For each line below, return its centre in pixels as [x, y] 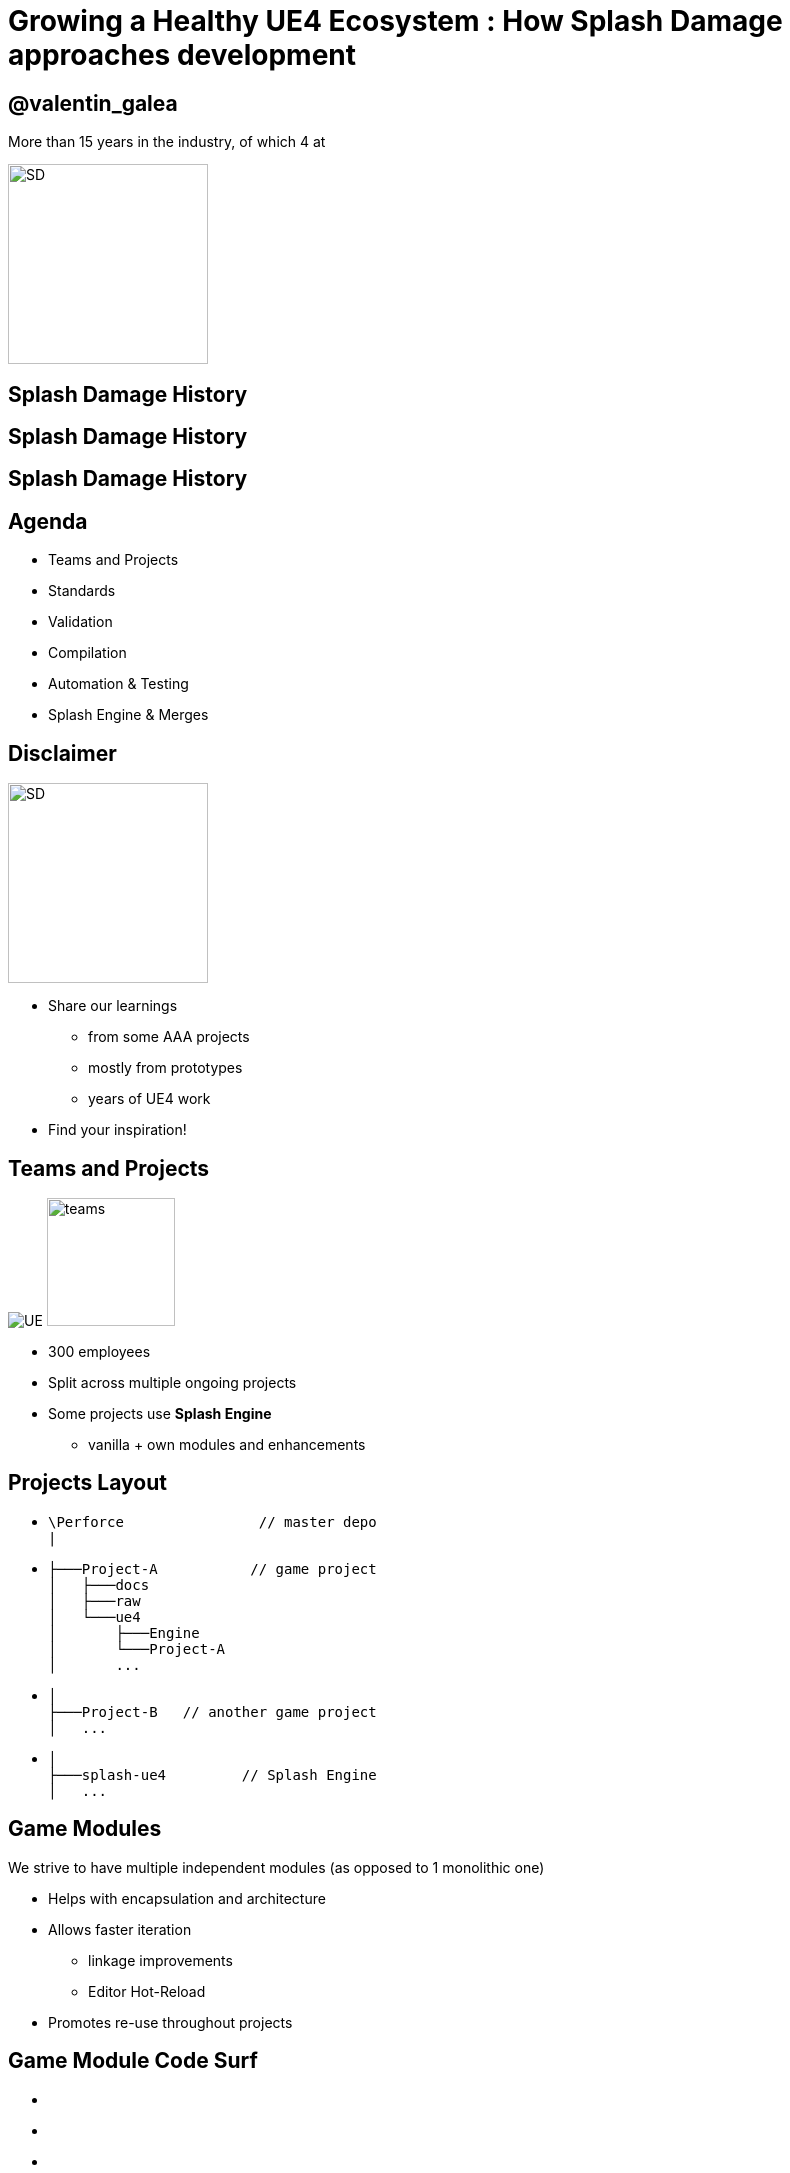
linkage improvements [160, 1960]
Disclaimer [62, 753]
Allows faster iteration [120, 1929]
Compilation [87, 653]
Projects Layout [87, 1483]
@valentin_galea [93, 103]
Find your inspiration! [117, 1130]
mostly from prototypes [165, 1068]
